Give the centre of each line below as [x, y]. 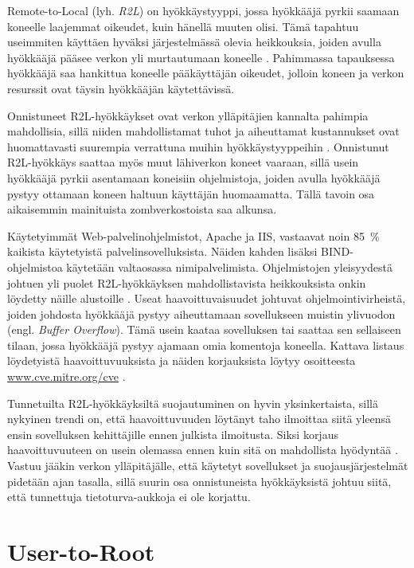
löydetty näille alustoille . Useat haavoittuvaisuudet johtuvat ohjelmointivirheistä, [207, 298]
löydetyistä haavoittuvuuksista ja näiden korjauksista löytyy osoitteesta [182, 360]
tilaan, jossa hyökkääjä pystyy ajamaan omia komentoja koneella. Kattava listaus [206, 345]
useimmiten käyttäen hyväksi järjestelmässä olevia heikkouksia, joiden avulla [194, 42]
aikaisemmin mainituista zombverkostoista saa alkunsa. [142, 209]
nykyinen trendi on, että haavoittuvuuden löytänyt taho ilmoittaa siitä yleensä [199, 419]
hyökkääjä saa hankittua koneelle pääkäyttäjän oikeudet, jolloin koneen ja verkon [206, 73]
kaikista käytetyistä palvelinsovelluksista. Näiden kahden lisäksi [162, 251]
